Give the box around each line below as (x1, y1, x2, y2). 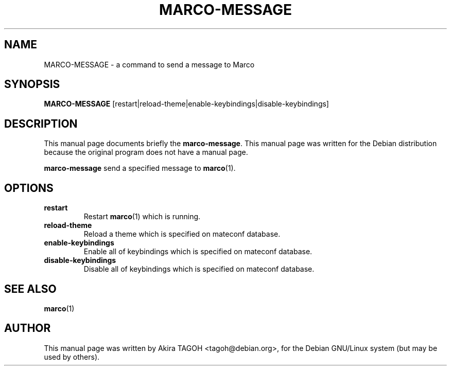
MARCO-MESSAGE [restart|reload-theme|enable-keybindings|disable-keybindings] (44, 99, 329, 109)
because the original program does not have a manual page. (44, 148, 248, 157)
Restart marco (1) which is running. (83, 212, 201, 221)
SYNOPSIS (4, 78, 60, 91)
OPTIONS (4, 181, 54, 195)
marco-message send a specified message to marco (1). (44, 164, 236, 173)
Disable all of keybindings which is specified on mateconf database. (83, 265, 315, 274)
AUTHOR (4, 322, 51, 335)
